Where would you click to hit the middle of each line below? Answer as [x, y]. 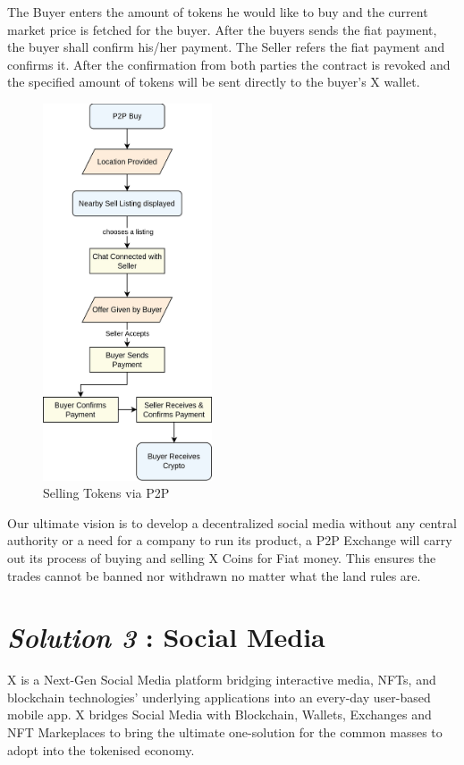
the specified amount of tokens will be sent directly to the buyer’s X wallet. [214, 82]
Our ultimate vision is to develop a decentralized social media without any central [232, 522]
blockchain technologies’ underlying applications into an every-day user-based [219, 697]
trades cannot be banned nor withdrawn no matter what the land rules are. [214, 575]
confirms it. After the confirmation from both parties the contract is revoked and [229, 64]
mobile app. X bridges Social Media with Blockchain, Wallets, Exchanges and [219, 715]
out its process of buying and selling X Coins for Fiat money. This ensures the [222, 557]
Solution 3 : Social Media [166, 637]
